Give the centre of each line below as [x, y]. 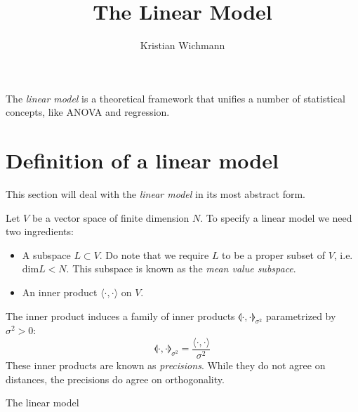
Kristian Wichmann [183, 45]
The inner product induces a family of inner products [120, 315]
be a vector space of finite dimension [111, 217]
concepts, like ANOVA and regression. [88, 112]
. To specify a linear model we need [276, 217]
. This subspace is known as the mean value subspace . [181, 268]
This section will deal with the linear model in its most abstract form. [156, 194]
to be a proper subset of [273, 254]
